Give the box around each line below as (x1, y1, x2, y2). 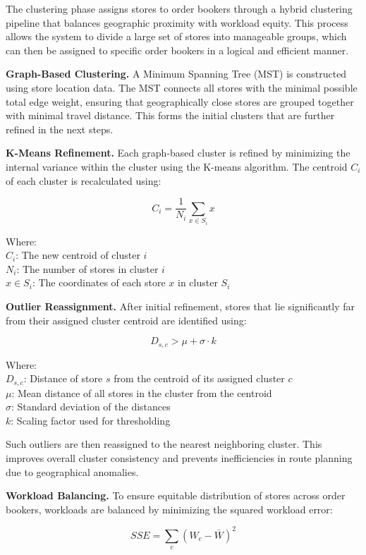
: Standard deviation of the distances (11, 399, 171, 414)
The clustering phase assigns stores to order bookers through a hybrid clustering (6, 1, 353, 16)
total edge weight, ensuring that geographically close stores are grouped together (6, 94, 354, 109)
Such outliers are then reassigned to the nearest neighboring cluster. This (6, 437, 322, 451)
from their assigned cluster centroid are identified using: (6, 312, 247, 327)
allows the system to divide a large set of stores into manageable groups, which (6, 29, 347, 44)
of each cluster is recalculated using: (6, 173, 161, 188)
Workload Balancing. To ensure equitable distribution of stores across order (6, 488, 346, 503)
